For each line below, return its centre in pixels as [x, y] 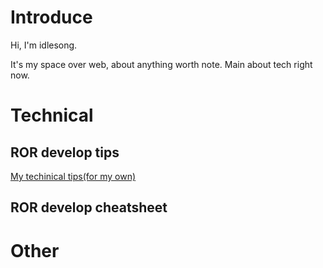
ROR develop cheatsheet [89, 207]
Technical [52, 115]
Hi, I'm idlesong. [44, 45]
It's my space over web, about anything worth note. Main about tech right [161, 64]
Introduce [51, 17]
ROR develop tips [65, 152]
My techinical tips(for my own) [73, 176]
